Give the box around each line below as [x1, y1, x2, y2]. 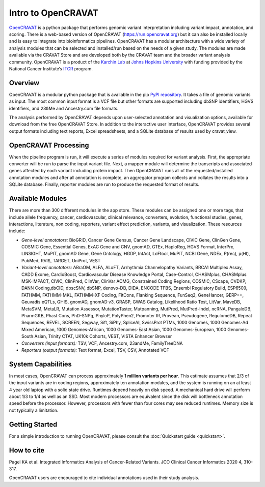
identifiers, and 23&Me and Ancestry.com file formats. [9, 105, 119, 111]
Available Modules [9, 194, 67, 203]
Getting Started [9, 420, 57, 428]
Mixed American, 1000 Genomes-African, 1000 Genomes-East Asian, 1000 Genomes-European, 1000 [21, 326, 227, 332]
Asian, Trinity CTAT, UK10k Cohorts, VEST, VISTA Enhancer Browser [34, 334, 172, 339]
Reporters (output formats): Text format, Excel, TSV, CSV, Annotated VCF [21, 347, 169, 353]
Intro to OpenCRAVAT [9, 7, 99, 18]
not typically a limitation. [9, 407, 58, 413]
